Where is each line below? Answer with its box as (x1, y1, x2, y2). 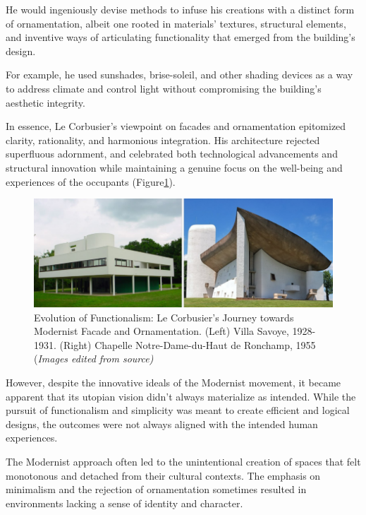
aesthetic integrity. (6, 95, 85, 109)
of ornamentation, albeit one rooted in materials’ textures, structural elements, (6, 16, 346, 30)
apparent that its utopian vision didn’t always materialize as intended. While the (6, 389, 356, 403)
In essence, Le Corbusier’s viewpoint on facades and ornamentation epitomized (6, 119, 346, 134)
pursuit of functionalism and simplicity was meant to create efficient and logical (6, 403, 350, 418)
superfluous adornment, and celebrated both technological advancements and (6, 146, 338, 161)
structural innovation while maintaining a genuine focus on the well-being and (6, 160, 343, 174)
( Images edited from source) (34, 351, 154, 366)
